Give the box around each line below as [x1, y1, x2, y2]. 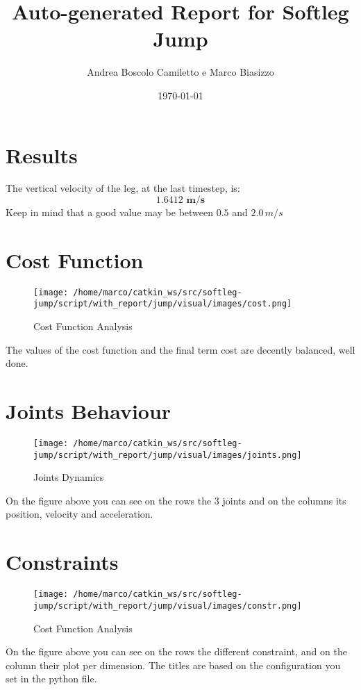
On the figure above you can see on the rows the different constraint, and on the [6, 644, 347, 659]
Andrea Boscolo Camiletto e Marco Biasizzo [87, 65, 274, 79]
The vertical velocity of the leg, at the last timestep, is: [6, 181, 240, 195]
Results [6, 140, 78, 169]
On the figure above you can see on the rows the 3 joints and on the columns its [6, 493, 346, 507]
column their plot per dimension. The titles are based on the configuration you [6, 657, 341, 672]
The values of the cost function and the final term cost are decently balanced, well [6, 342, 355, 356]
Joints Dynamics [33, 470, 104, 484]
